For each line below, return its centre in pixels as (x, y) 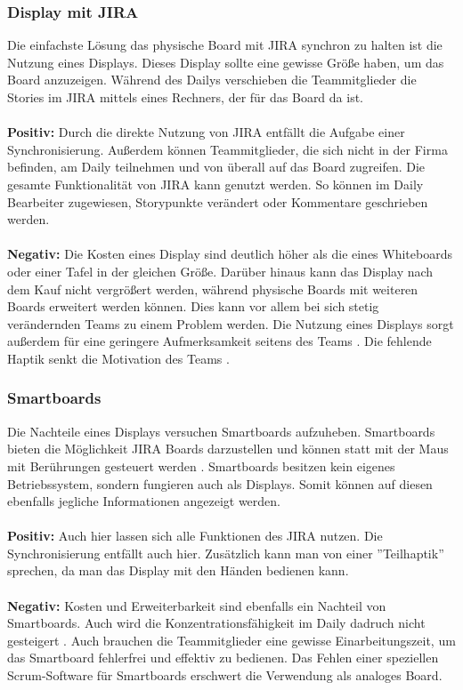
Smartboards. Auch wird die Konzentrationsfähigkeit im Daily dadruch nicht (216, 623)
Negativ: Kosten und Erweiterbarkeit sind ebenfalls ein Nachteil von (197, 605)
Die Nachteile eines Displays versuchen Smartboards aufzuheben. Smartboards (221, 431)
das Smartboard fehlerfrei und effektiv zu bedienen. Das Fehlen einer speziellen (223, 658)
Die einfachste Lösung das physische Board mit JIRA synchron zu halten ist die (225, 45)
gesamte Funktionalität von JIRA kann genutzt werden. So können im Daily (215, 184)
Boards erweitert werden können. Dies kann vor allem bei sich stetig (193, 306)
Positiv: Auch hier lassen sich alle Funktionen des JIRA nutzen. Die (195, 536)
